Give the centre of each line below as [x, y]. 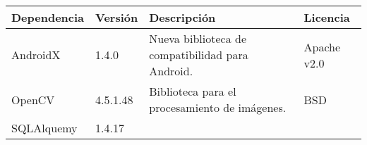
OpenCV [33, 99]
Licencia [327, 17]
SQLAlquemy [44, 128]
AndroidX [36, 55]
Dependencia [48, 17]
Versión [117, 17]
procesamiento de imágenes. [218, 107]
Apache [322, 46]
